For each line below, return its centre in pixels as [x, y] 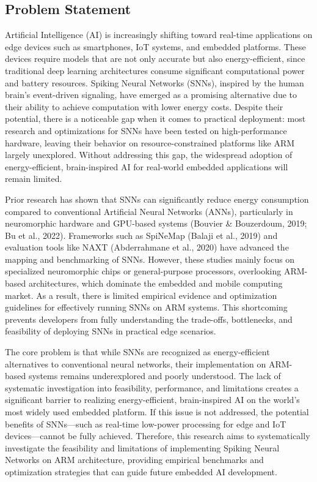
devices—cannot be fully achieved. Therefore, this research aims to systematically [158, 436]
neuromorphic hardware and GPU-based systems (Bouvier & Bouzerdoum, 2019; [156, 223]
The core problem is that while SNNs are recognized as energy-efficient [137, 352]
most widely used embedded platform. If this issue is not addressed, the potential [157, 412]
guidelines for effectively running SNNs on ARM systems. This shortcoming [146, 307]
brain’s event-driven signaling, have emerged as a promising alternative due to [151, 95]
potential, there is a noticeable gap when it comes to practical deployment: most [155, 119]
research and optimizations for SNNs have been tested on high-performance [146, 130]
